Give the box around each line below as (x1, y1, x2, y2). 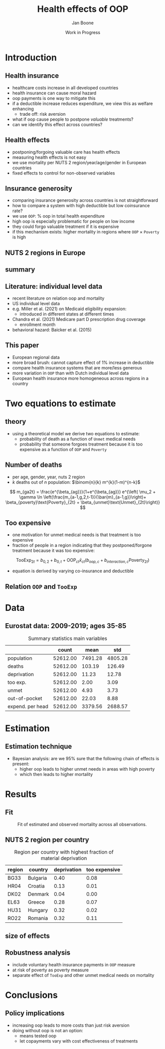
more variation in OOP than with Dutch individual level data (12, 370, 129, 376)
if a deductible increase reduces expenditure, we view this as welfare (12, 100, 153, 106)
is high (12, 234, 26, 240)
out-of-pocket (7, 695, 43, 702)
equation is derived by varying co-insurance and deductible (12, 568, 134, 574)
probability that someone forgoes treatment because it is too (19, 441, 143, 447)
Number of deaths (5, 461, 63, 469)
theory (5, 417, 26, 426)
